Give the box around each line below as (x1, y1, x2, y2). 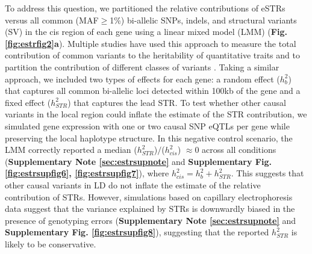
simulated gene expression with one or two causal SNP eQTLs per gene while (5, 119, 290, 132)
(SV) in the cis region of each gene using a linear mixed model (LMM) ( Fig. (5, 25, 287, 38)
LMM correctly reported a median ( (5, 143, 137, 156)
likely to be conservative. (5, 237, 96, 250)
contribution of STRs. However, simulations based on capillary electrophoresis (5, 190, 293, 203)
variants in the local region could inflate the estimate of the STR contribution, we (5, 108, 307, 120)
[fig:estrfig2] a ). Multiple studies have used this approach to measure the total (5, 37, 296, 49)
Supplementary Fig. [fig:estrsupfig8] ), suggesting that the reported (5, 226, 269, 238)
